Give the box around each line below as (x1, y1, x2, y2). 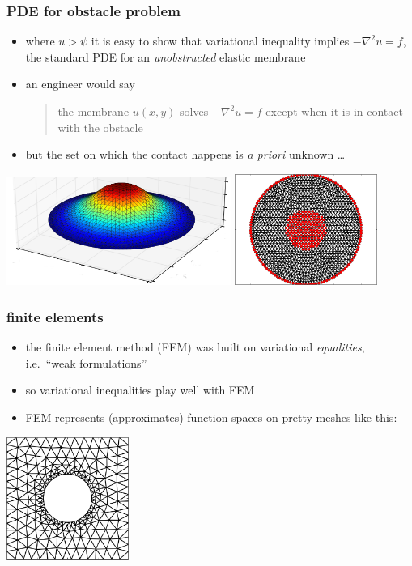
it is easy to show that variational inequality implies (91, 32, 350, 49)
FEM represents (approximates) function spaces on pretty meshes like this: (25, 408, 397, 425)
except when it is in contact (265, 103, 403, 119)
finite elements (6, 306, 104, 326)
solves (180, 103, 209, 119)
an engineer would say (25, 75, 135, 92)
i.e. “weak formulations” (25, 354, 147, 371)
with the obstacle (57, 118, 143, 135)
